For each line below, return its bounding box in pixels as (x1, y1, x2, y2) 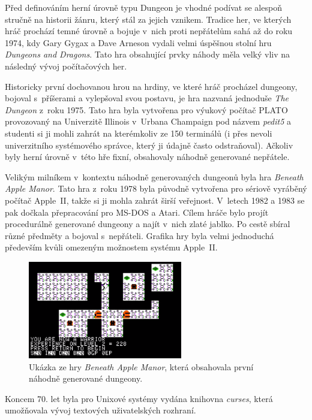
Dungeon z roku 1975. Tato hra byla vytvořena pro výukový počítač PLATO (5, 103, 288, 116)
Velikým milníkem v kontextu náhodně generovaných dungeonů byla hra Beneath (5, 170, 304, 183)
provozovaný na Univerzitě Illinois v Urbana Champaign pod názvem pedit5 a (5, 115, 292, 128)
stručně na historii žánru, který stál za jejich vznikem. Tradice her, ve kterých (5, 13, 292, 25)
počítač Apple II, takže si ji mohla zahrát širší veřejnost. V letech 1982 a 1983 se (5, 194, 305, 206)
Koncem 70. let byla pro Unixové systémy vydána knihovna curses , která (5, 392, 273, 404)
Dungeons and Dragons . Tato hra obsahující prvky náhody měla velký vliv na (5, 48, 290, 61)
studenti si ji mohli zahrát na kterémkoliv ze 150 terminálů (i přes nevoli (5, 126, 272, 139)
